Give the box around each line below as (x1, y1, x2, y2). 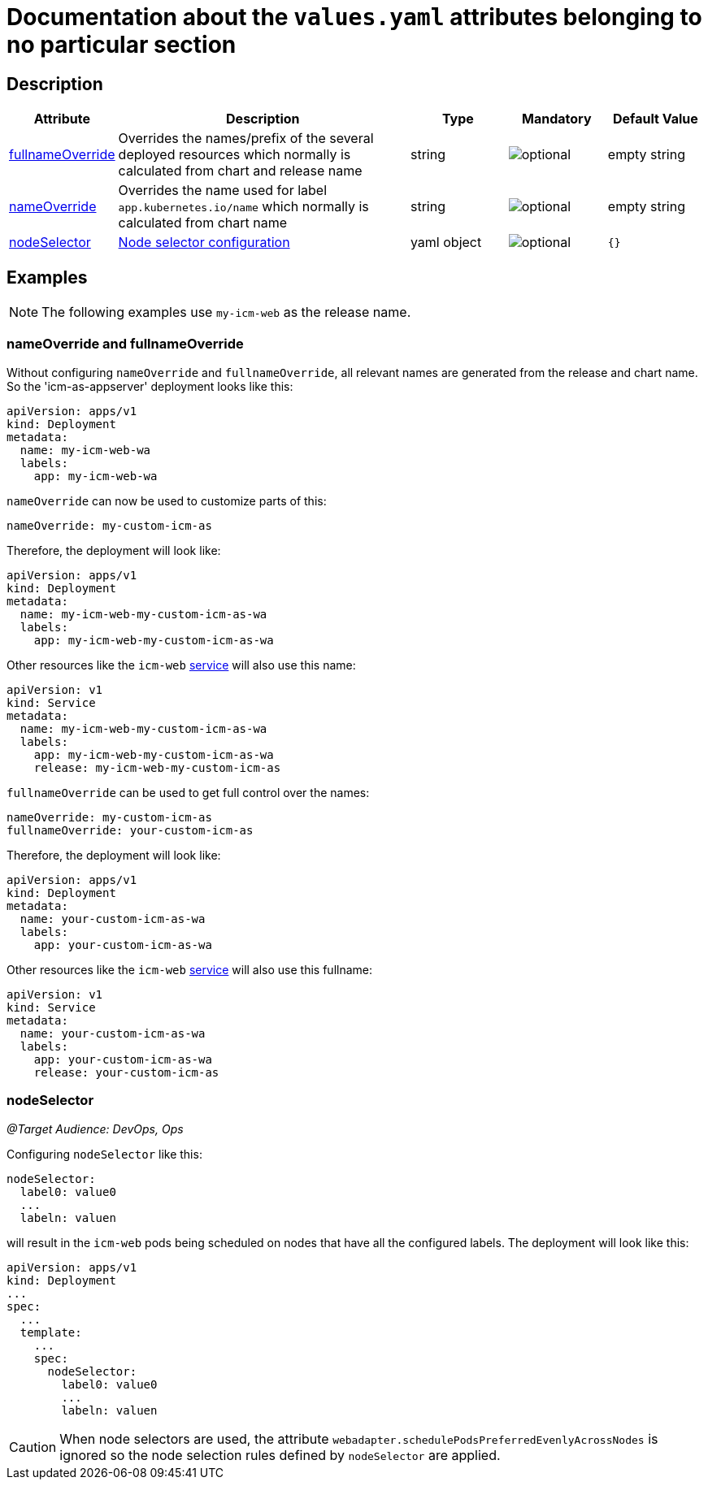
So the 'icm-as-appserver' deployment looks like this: (7, 379, 293, 393)
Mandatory (522, 110, 592, 128)
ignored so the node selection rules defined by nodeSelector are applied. (59, 1446, 501, 1463)
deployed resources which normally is (118, 146, 351, 163)
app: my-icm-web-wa (33, 469, 158, 483)
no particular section (7, 31, 237, 58)
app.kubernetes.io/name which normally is (118, 198, 369, 215)
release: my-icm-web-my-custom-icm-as (33, 760, 281, 774)
